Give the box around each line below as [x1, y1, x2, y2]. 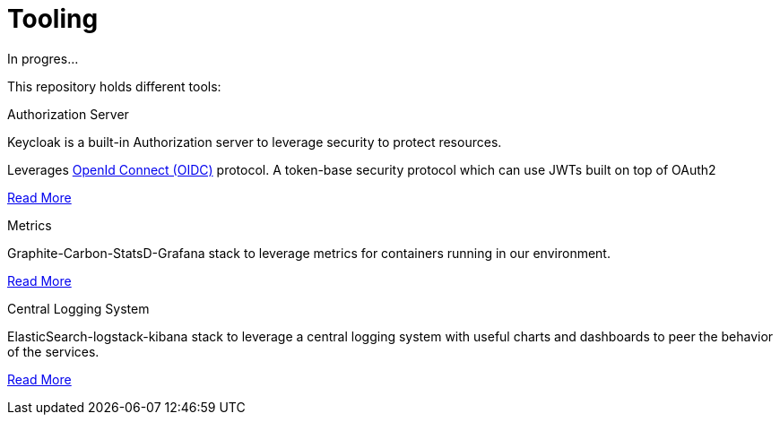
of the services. [7, 343, 100, 359]
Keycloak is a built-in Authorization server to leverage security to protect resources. [7, 133, 502, 150]
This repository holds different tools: [7, 78, 221, 94]
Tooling [7, 4, 99, 34]
